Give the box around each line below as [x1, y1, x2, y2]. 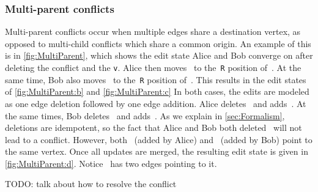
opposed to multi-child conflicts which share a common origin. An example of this [5, 37, 311, 50]
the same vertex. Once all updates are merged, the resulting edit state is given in [5, 145, 308, 158]
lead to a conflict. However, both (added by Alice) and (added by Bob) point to [5, 133, 312, 146]
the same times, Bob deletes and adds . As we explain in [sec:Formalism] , [5, 109, 285, 122]
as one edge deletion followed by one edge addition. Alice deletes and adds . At [5, 97, 306, 109]
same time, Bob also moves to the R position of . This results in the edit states [5, 73, 306, 86]
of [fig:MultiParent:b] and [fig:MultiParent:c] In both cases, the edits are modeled [5, 85, 309, 98]
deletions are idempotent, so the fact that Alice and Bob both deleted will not [5, 121, 302, 134]
